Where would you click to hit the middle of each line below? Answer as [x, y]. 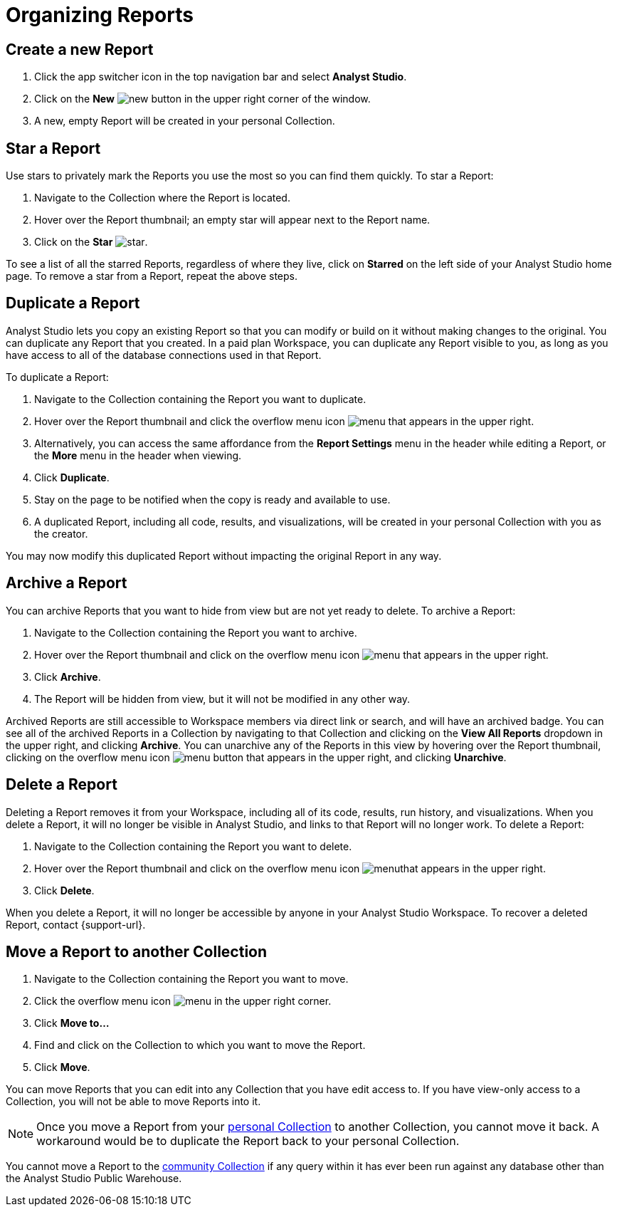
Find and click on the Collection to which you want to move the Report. [200, 1045]
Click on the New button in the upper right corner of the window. [202, 99]
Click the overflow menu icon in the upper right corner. [183, 1001]
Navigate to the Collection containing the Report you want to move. [191, 979]
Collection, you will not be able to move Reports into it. [133, 1102]
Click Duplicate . [72, 477]
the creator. [61, 533]
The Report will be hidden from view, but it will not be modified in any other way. [222, 699]
